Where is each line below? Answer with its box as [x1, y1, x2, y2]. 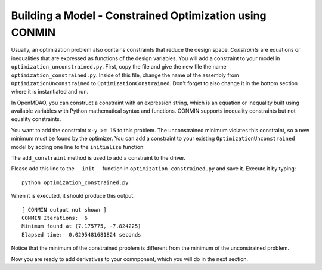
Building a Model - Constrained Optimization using [11, 9, 267, 22]
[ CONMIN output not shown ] [21, 206, 107, 213]
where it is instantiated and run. [11, 88, 89, 95]
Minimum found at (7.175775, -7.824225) [21, 223, 141, 229]
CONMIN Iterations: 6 [21, 215, 88, 221]
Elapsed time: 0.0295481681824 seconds [21, 231, 141, 238]
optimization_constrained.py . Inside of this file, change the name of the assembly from [11, 72, 240, 79]
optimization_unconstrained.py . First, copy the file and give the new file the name [11, 63, 227, 70]
